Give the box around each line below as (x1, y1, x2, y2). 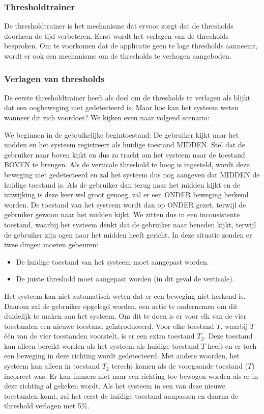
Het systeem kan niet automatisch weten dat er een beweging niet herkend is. (4, 290, 246, 301)
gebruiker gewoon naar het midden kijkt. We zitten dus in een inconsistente (4, 209, 240, 220)
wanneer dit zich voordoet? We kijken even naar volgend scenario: (4, 112, 210, 122)
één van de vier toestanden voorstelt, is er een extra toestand (4, 330, 195, 341)
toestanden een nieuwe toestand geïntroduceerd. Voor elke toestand (4, 320, 214, 331)
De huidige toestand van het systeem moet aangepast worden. (16, 256, 209, 267)
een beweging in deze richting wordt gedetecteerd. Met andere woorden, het (4, 350, 240, 361)
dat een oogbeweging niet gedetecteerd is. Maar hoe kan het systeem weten (4, 102, 239, 113)
